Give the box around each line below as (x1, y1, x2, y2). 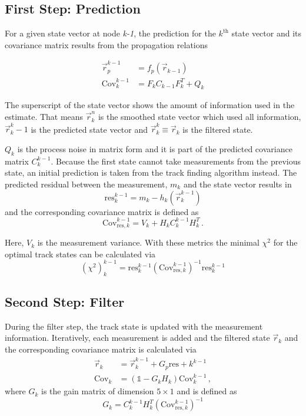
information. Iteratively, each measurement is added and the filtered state (5, 331, 270, 344)
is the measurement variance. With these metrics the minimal (37, 236, 260, 249)
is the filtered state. (182, 123, 253, 135)
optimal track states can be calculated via (5, 247, 156, 260)
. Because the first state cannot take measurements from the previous (51, 155, 301, 167)
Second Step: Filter (5, 292, 125, 310)
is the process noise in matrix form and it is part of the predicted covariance (17, 142, 292, 155)
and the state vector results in (183, 177, 292, 190)
